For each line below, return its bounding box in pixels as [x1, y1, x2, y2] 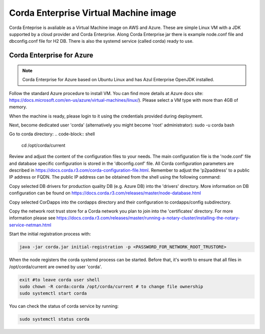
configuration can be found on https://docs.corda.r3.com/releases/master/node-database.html [9, 190, 201, 196]
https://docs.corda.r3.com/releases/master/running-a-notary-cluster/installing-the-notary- [56, 215, 240, 221]
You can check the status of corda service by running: [9, 303, 119, 309]
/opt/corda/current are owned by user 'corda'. [9, 264, 102, 270]
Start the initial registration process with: [9, 231, 91, 237]
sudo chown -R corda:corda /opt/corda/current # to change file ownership [19, 283, 204, 289]
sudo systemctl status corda [19, 316, 90, 322]
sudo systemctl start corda [19, 291, 87, 296]
